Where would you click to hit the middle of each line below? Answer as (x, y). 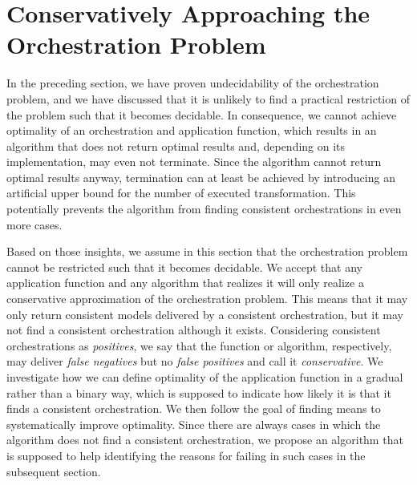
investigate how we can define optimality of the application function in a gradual (205, 377)
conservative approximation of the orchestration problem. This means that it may (207, 299)
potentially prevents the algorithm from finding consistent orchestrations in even (204, 209)
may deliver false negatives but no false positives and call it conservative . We (195, 361)
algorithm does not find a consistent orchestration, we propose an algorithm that (205, 440)
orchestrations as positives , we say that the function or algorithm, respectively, (199, 345)
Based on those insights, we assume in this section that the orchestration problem (207, 251)
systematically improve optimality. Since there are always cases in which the (194, 424)
